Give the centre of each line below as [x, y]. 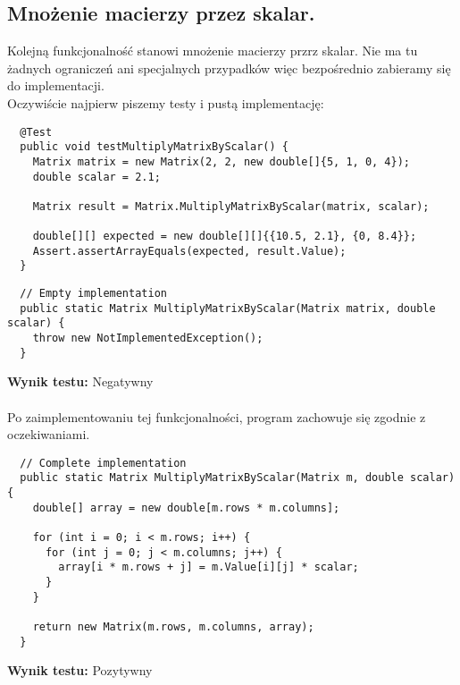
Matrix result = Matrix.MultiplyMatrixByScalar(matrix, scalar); [231, 206]
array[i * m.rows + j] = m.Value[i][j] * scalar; [209, 567]
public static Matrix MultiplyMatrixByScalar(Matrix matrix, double [228, 308]
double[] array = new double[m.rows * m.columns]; [186, 507]
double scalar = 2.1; [96, 177]
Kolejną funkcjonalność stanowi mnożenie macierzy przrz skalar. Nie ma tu [213, 51]
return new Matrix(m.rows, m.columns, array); [173, 627]
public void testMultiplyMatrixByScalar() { [154, 147]
